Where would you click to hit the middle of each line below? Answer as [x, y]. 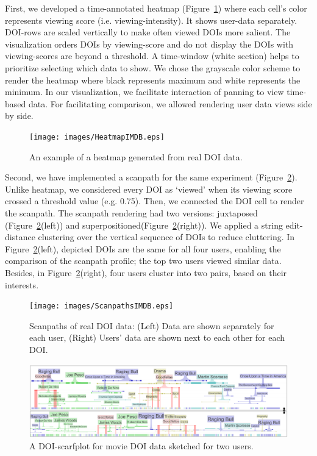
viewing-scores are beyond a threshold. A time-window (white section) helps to [152, 56]
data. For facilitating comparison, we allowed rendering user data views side [170, 103]
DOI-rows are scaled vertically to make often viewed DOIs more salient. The [148, 32]
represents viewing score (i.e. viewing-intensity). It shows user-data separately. [151, 20]
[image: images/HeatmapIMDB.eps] [97, 137]
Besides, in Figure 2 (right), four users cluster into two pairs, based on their [146, 272]
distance [20, 237]
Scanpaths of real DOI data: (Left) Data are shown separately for [152, 325]
